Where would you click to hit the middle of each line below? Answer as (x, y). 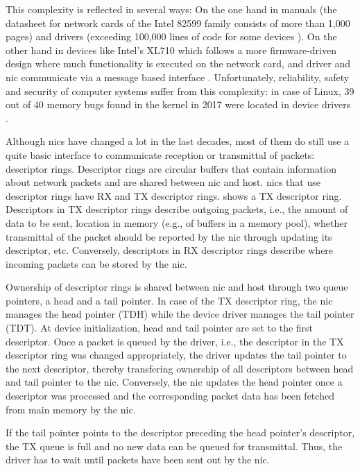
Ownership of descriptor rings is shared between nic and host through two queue (177, 287)
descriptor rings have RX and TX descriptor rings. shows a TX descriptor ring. (174, 195)
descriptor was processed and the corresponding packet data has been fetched (170, 396)
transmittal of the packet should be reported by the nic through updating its (169, 236)
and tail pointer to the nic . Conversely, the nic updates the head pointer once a (174, 382)
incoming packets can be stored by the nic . (96, 263)
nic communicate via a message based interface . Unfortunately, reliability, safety (178, 77)
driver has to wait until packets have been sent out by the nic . (138, 460)
